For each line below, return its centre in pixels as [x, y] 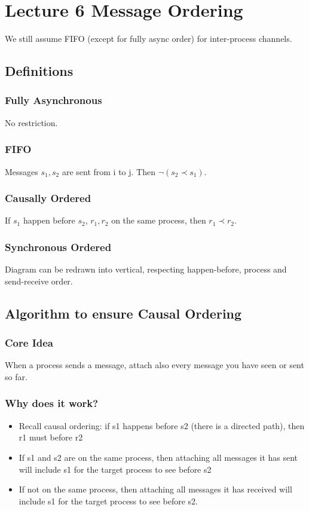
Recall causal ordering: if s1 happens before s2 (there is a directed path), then [162, 425]
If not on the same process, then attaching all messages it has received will [155, 489]
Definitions [39, 71]
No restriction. [31, 122]
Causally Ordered [48, 198]
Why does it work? [52, 403]
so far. [16, 376]
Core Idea [29, 343]
